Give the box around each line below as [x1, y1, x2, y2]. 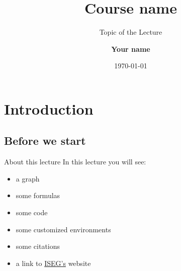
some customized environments [16, 224, 111, 234]
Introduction [4, 98, 94, 119]
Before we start [4, 133, 86, 148]
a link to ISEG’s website [16, 257, 91, 268]
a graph [16, 173, 40, 184]
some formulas [16, 190, 60, 201]
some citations [16, 241, 60, 251]
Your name [111, 43, 150, 54]
